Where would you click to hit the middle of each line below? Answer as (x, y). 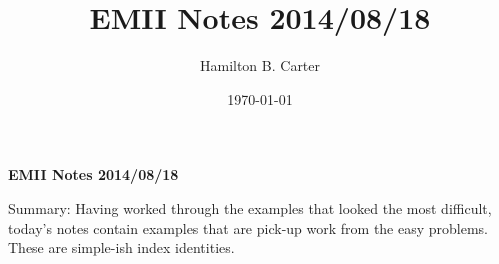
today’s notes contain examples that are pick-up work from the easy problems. (248, 227)
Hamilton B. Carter (260, 65)
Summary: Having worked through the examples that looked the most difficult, (250, 207)
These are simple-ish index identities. (121, 247)
